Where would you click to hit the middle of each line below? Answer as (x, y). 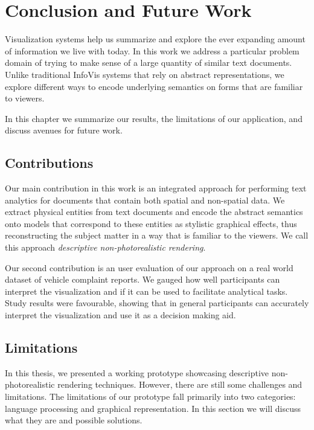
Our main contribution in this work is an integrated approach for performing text (156, 188)
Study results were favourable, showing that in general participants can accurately (157, 303)
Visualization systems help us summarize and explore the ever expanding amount (155, 39)
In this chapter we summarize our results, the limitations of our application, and (154, 118)
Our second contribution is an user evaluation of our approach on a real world (149, 267)
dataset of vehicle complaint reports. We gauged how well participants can (143, 279)
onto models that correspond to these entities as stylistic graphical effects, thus (151, 223)
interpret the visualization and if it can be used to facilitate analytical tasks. (146, 291)
